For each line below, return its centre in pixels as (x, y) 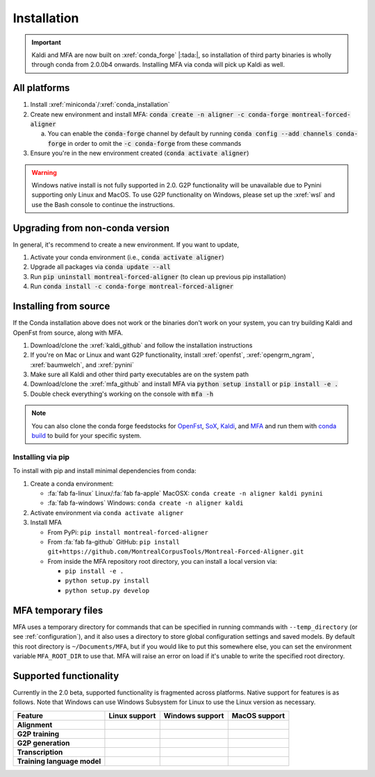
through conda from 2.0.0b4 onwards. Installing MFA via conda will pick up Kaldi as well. (158, 65)
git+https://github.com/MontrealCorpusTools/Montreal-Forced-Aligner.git (176, 552)
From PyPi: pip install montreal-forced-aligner (128, 532)
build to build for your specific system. (86, 436)
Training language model (59, 761)
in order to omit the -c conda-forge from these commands (155, 143)
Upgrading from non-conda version (91, 228)
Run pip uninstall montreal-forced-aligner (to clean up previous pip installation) (158, 276)
